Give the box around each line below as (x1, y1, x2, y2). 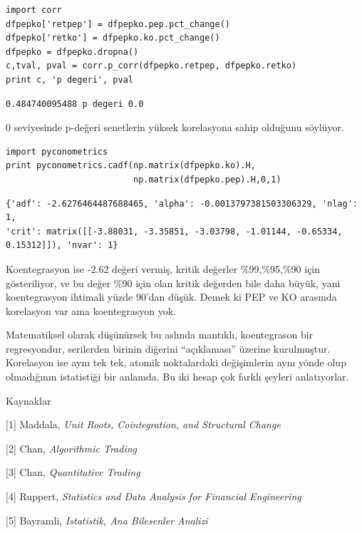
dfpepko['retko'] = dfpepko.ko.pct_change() (6, 33, 220, 43)
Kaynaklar (6, 393, 51, 408)
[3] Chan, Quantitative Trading (6, 465, 140, 480)
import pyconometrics (6, 146, 108, 157)
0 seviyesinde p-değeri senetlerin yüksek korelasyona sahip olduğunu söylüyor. (6, 120, 344, 135)
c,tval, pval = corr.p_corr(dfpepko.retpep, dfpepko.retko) (6, 61, 297, 71)
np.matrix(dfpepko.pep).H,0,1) (133, 174, 281, 185)
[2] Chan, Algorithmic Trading (6, 440, 137, 455)
